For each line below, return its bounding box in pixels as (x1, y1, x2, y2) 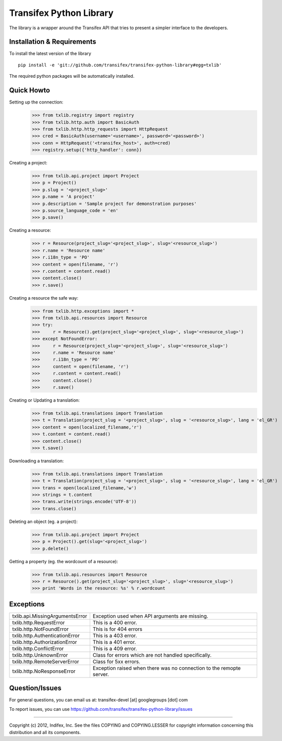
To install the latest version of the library (9, 51, 92, 56)
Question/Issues (9, 684, 61, 692)
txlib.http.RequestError (12, 619, 65, 626)
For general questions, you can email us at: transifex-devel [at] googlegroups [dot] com (9, 697, 188, 703)
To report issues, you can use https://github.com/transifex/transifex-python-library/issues (9, 706, 193, 712)
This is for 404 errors (92, 626, 143, 633)
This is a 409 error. (92, 645, 137, 652)
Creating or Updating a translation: (9, 397, 80, 403)
